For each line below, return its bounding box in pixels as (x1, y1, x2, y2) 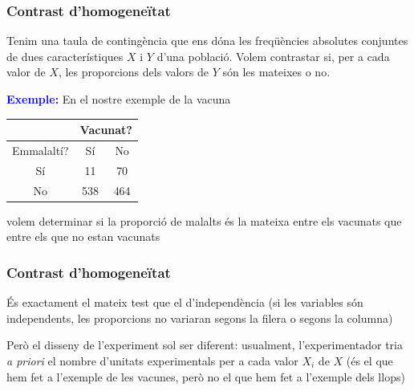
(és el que (346, 352, 393, 369)
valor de (6, 63, 46, 80)
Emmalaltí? (12, 141, 69, 158)
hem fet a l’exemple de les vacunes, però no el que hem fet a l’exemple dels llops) (6, 368, 405, 385)
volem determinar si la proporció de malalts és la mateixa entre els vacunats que (6, 212, 402, 229)
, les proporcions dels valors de (58, 63, 209, 80)
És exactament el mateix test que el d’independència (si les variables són (6, 294, 363, 311)
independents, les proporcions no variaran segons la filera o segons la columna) (6, 309, 393, 326)
